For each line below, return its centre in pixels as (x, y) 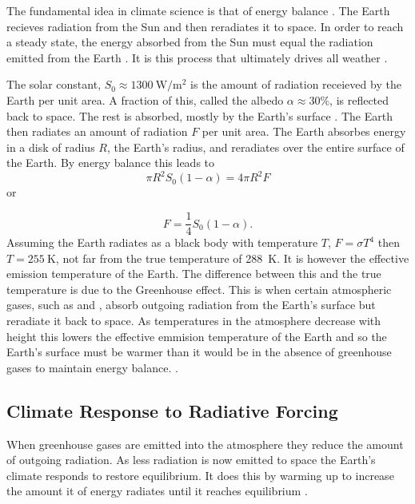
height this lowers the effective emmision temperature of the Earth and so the (197, 336)
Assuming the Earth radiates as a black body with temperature (162, 242)
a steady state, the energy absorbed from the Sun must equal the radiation (190, 42)
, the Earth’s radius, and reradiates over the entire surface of (255, 147)
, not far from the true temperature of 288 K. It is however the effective (232, 258)
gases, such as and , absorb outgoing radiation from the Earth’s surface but (191, 305)
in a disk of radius (51, 147)
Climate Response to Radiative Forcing (172, 410)
